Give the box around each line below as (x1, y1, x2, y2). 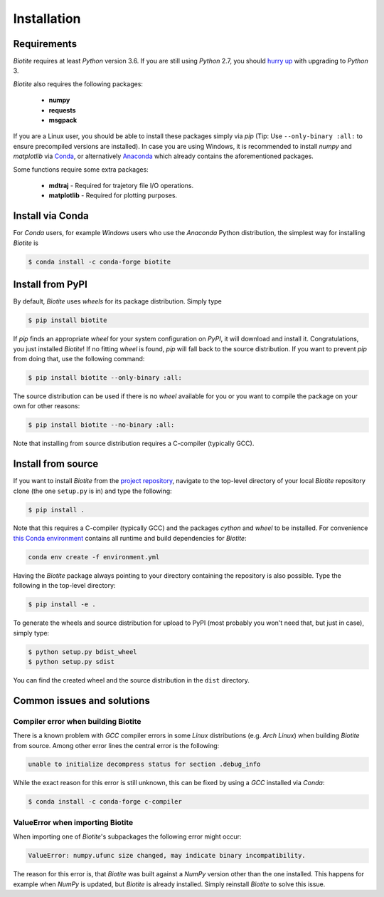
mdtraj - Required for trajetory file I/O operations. (48, 181, 194, 190)
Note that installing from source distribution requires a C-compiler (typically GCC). (13, 439, 255, 448)
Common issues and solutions (13, 695, 151, 707)
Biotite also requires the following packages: (13, 79, 144, 88)
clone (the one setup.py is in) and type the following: (13, 487, 172, 495)
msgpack (48, 116, 78, 125)
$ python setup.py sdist (28, 658, 115, 665)
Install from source (13, 458, 99, 470)
